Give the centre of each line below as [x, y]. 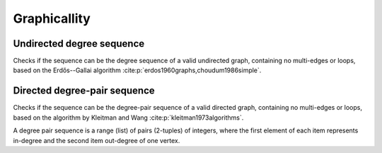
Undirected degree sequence [79, 44]
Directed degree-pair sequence [84, 91]
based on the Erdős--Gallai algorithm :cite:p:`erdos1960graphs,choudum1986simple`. [137, 70]
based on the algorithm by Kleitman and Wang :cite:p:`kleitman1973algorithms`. [128, 118]
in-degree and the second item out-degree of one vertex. [97, 140]
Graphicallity [52, 18]
